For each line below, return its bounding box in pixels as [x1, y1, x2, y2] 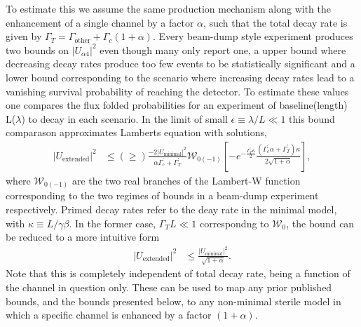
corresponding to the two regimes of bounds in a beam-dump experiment [6, 188, 319, 203]
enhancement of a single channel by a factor [6, 15, 194, 29]
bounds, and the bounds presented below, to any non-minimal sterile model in [6, 293, 341, 308]
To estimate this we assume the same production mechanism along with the [6, 1, 331, 15]
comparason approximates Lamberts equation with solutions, [6, 125, 267, 140]
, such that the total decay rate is [203, 15, 348, 29]
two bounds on [6, 42, 69, 57]
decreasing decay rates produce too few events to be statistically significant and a [6, 56, 355, 71]
